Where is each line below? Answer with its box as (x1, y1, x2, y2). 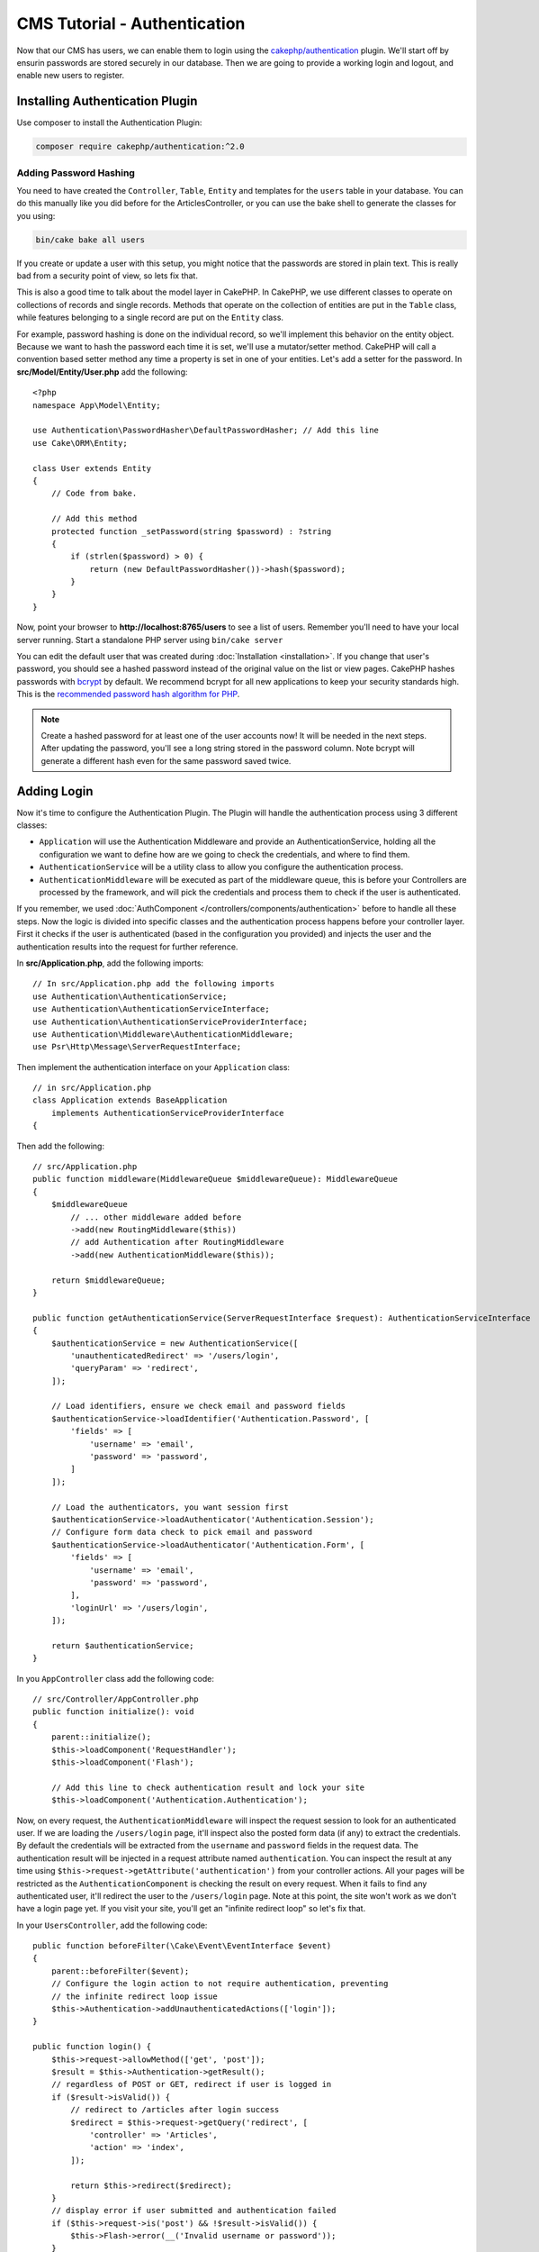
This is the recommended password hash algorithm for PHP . (16, 689, 240, 700)
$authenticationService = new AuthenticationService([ (50, 1338, 299, 1348)
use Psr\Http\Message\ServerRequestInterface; (32, 1041, 242, 1052)
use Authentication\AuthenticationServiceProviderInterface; (32, 1016, 308, 1027)
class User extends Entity (32, 463, 152, 473)
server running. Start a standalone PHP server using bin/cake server (16, 634, 283, 645)
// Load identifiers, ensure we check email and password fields (50, 1401, 346, 1412)
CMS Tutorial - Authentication (16, 14, 246, 33)
